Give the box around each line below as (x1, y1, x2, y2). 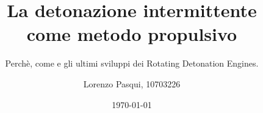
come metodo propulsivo (26, 21, 237, 46)
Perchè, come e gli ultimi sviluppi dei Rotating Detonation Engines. (5, 57, 259, 70)
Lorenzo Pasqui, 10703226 (83, 77, 181, 90)
